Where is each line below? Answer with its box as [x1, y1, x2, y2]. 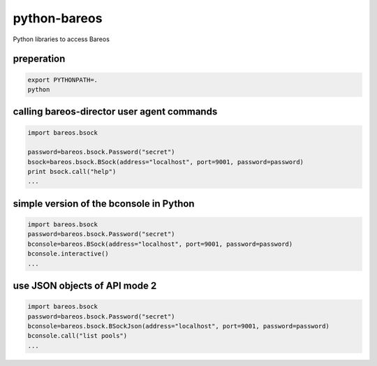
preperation [13, 53, 66, 65]
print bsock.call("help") [27, 168, 117, 176]
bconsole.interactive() [27, 250, 110, 258]
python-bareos [13, 10, 103, 26]
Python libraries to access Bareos [13, 35, 110, 43]
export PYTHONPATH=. [27, 75, 98, 84]
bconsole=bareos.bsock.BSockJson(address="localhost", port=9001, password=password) [27, 322, 330, 330]
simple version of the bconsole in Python [13, 198, 195, 210]
